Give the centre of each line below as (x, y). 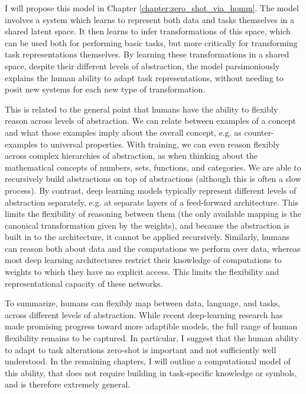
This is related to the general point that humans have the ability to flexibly (141, 109)
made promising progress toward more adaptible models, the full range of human (151, 326)
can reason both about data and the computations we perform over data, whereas (153, 248)
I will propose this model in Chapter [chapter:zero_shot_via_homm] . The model (152, 8)
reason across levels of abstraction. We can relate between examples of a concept (150, 121)
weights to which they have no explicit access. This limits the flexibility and (142, 272)
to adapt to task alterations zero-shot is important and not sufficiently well (141, 349)
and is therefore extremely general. (68, 384)
